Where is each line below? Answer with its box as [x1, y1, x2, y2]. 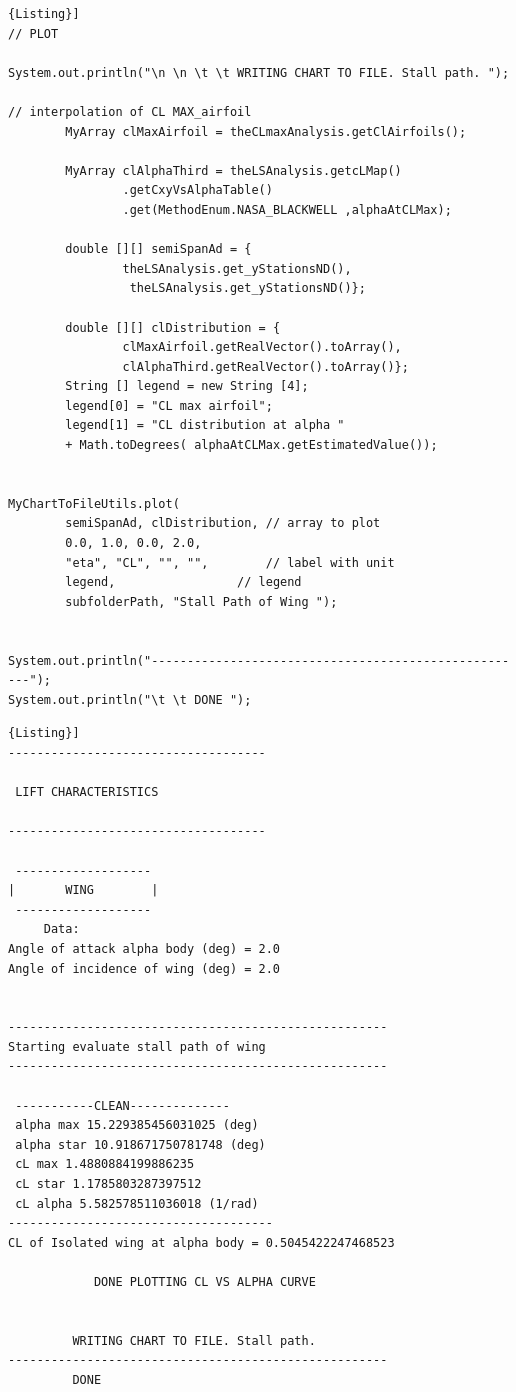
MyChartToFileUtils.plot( [8, 496, 180, 511]
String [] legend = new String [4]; [65, 379, 309, 394]
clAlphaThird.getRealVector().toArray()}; [122, 359, 409, 374]
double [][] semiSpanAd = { [65, 242, 252, 257]
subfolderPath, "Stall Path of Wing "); [65, 594, 338, 609]
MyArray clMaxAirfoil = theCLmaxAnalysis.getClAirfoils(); [65, 124, 467, 139]
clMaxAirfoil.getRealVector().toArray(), [122, 340, 402, 355]
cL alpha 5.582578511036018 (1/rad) [15, 1196, 259, 1211]
